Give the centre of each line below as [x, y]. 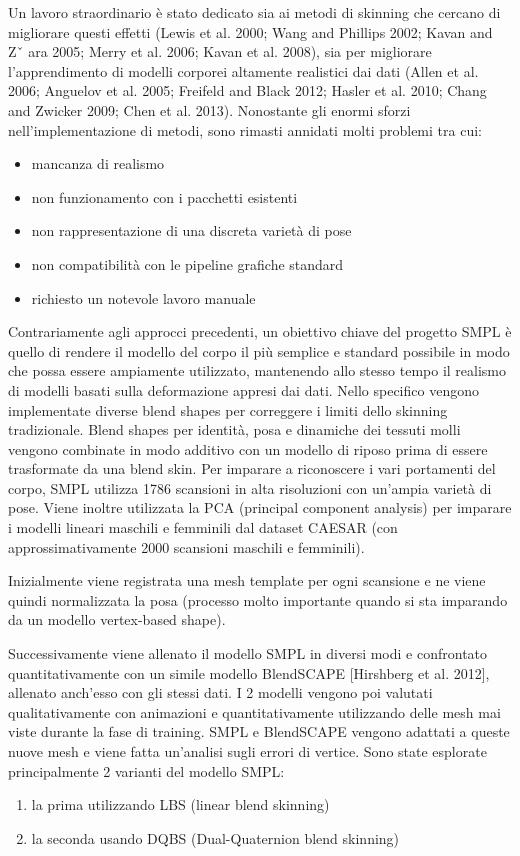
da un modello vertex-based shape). [117, 619]
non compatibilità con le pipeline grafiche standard [187, 263]
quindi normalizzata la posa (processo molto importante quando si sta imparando [258, 599]
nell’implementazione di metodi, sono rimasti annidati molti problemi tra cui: [245, 129]
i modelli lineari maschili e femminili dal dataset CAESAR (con [203, 527]
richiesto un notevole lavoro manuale [143, 297]
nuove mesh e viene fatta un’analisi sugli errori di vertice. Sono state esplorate [247, 751]
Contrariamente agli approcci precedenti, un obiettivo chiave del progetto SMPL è [260, 331]
